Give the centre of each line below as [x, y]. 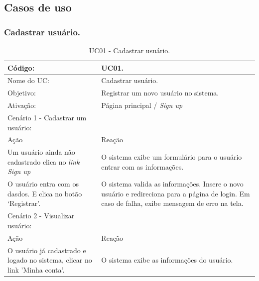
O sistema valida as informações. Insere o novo [172, 184]
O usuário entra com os [43, 184]
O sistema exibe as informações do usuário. [167, 260]
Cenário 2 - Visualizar [41, 216]
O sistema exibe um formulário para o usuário [172, 157]
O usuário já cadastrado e [47, 250]
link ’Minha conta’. [36, 269]
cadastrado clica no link [44, 161]
